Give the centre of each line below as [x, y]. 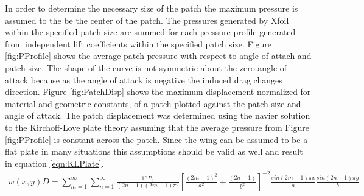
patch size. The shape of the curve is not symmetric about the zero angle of [146, 67]
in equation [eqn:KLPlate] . [54, 163]
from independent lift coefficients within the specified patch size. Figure [138, 44]
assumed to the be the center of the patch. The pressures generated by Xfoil [147, 20]
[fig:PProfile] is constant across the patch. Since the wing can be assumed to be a [156, 139]
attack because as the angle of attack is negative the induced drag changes [144, 79]
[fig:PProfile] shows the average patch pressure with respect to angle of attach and [158, 56]
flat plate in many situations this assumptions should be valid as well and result [154, 151]
